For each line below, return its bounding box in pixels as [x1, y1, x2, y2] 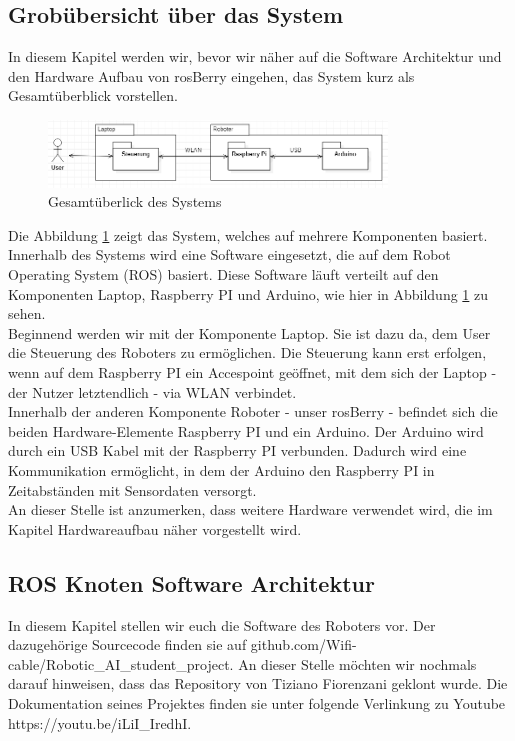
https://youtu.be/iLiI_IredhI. [8, 712, 192, 733]
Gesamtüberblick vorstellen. [8, 85, 178, 106]
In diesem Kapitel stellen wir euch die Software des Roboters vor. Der [8, 614, 436, 635]
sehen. [8, 303, 46, 324]
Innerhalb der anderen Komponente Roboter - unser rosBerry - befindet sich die [8, 401, 498, 422]
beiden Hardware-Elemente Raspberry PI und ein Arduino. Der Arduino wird [8, 420, 484, 441]
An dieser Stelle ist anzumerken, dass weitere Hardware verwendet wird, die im [8, 499, 493, 520]
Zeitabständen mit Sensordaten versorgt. [8, 479, 257, 500]
